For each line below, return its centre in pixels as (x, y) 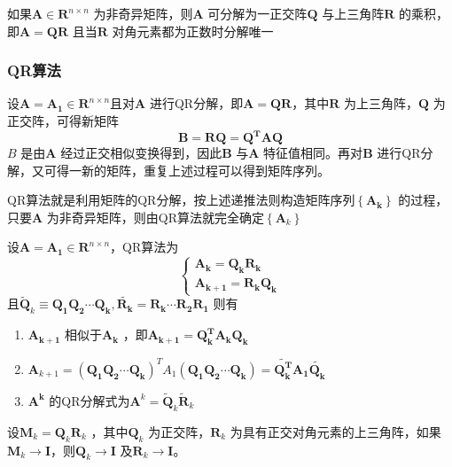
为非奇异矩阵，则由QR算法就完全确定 (156, 217)
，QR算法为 (144, 247)
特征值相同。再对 (313, 153)
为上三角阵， (381, 103)
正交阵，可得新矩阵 (63, 121)
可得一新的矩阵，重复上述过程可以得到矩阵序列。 (187, 170)
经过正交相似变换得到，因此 (141, 153)
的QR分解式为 (90, 400)
